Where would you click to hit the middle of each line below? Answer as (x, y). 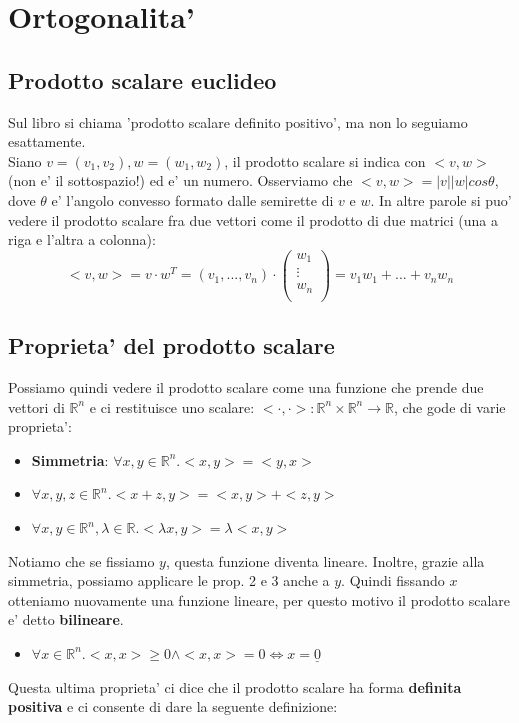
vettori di (36, 406)
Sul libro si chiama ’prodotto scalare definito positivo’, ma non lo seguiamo (238, 121)
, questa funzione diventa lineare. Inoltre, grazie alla (325, 560)
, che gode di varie (449, 406)
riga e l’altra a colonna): (82, 239)
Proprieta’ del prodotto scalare (171, 345)
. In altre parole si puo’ (441, 199)
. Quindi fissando (393, 580)
